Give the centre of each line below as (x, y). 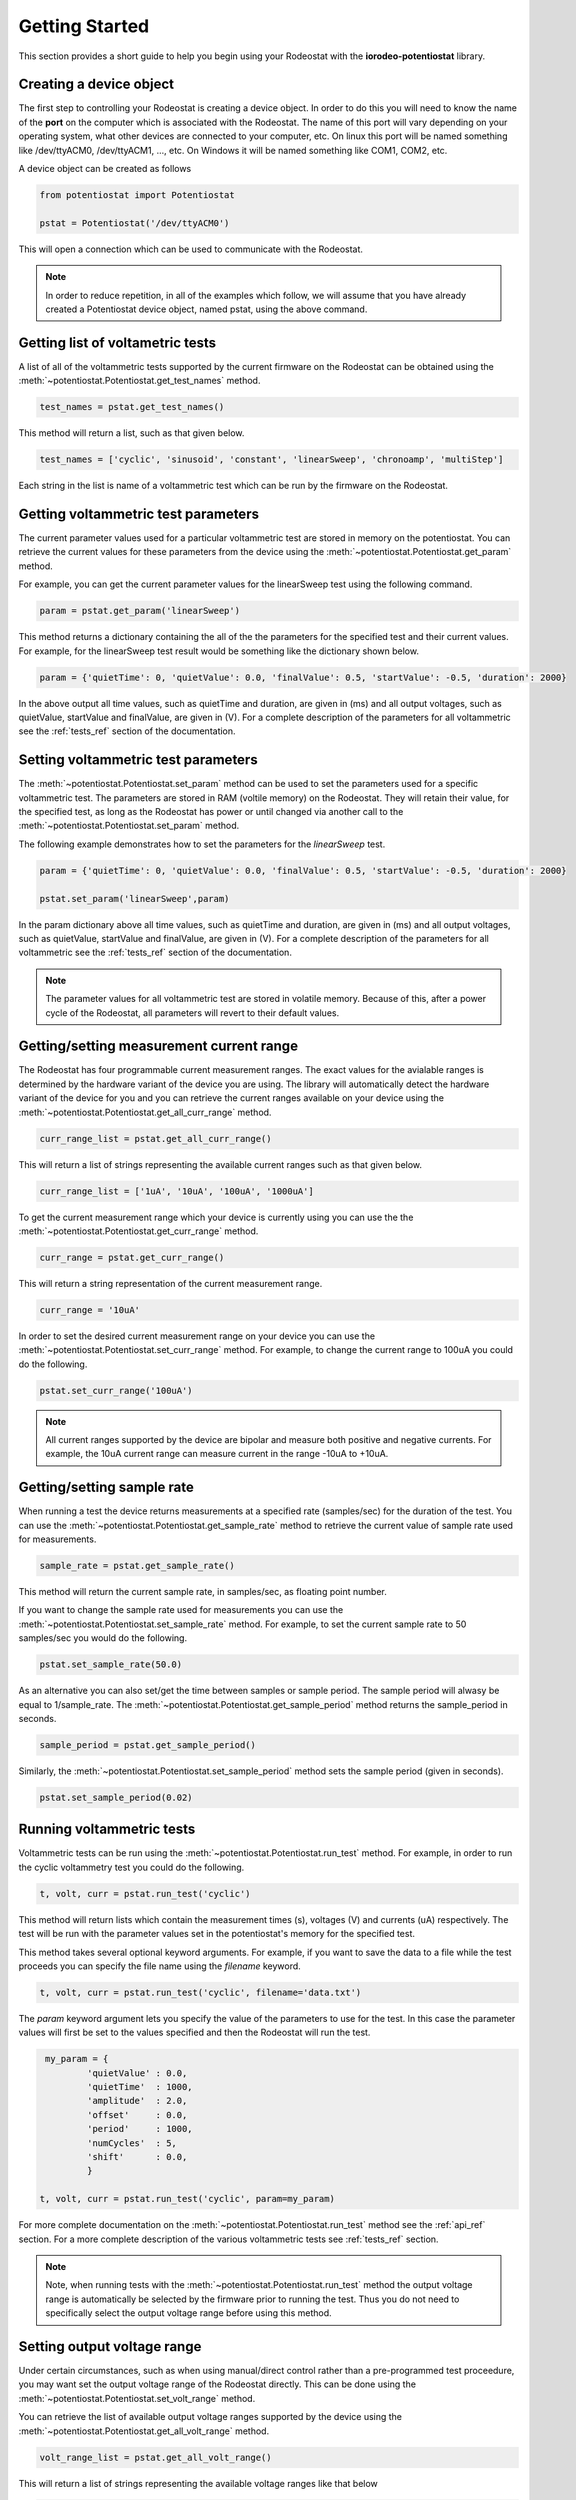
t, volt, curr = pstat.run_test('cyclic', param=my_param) (187, 2199)
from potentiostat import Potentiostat (137, 195)
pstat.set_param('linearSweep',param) (134, 898)
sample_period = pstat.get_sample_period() (148, 1744)
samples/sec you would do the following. (103, 1638)
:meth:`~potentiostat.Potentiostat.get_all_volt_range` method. (144, 2431)
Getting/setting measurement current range (158, 1046)
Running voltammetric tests (107, 1829)
